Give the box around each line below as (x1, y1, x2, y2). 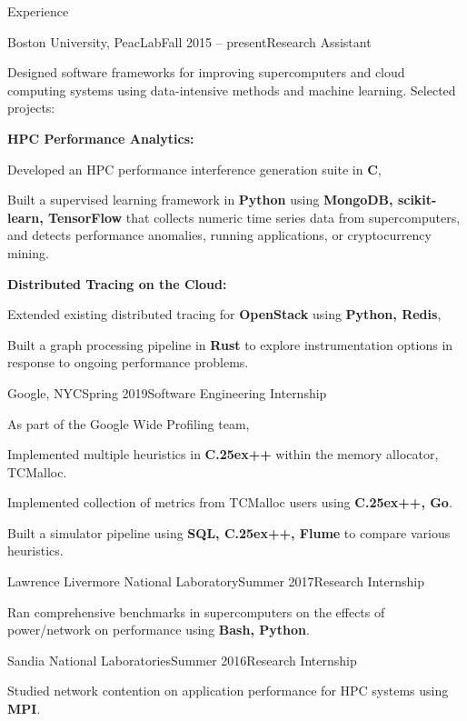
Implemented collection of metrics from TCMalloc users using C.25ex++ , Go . (7, 493, 452, 512)
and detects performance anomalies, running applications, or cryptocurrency (7, 225, 432, 245)
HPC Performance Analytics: (7, 128, 194, 147)
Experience (7, 2, 69, 20)
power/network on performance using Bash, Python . (7, 620, 310, 639)
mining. (7, 243, 49, 262)
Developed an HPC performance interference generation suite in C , (7, 159, 382, 178)
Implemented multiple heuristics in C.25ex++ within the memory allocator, (7, 445, 439, 464)
